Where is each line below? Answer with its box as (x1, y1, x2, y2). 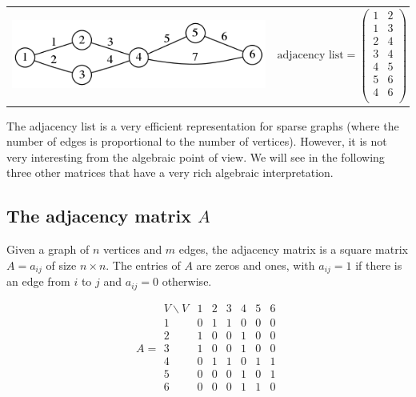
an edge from (6, 273, 70, 290)
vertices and (102, 241, 162, 258)
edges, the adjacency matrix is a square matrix (178, 241, 408, 258)
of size (46, 256, 77, 273)
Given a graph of (6, 241, 90, 258)
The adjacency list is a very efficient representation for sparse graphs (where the (6, 117, 399, 134)
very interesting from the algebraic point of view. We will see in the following (6, 148, 385, 165)
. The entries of (106, 256, 181, 273)
